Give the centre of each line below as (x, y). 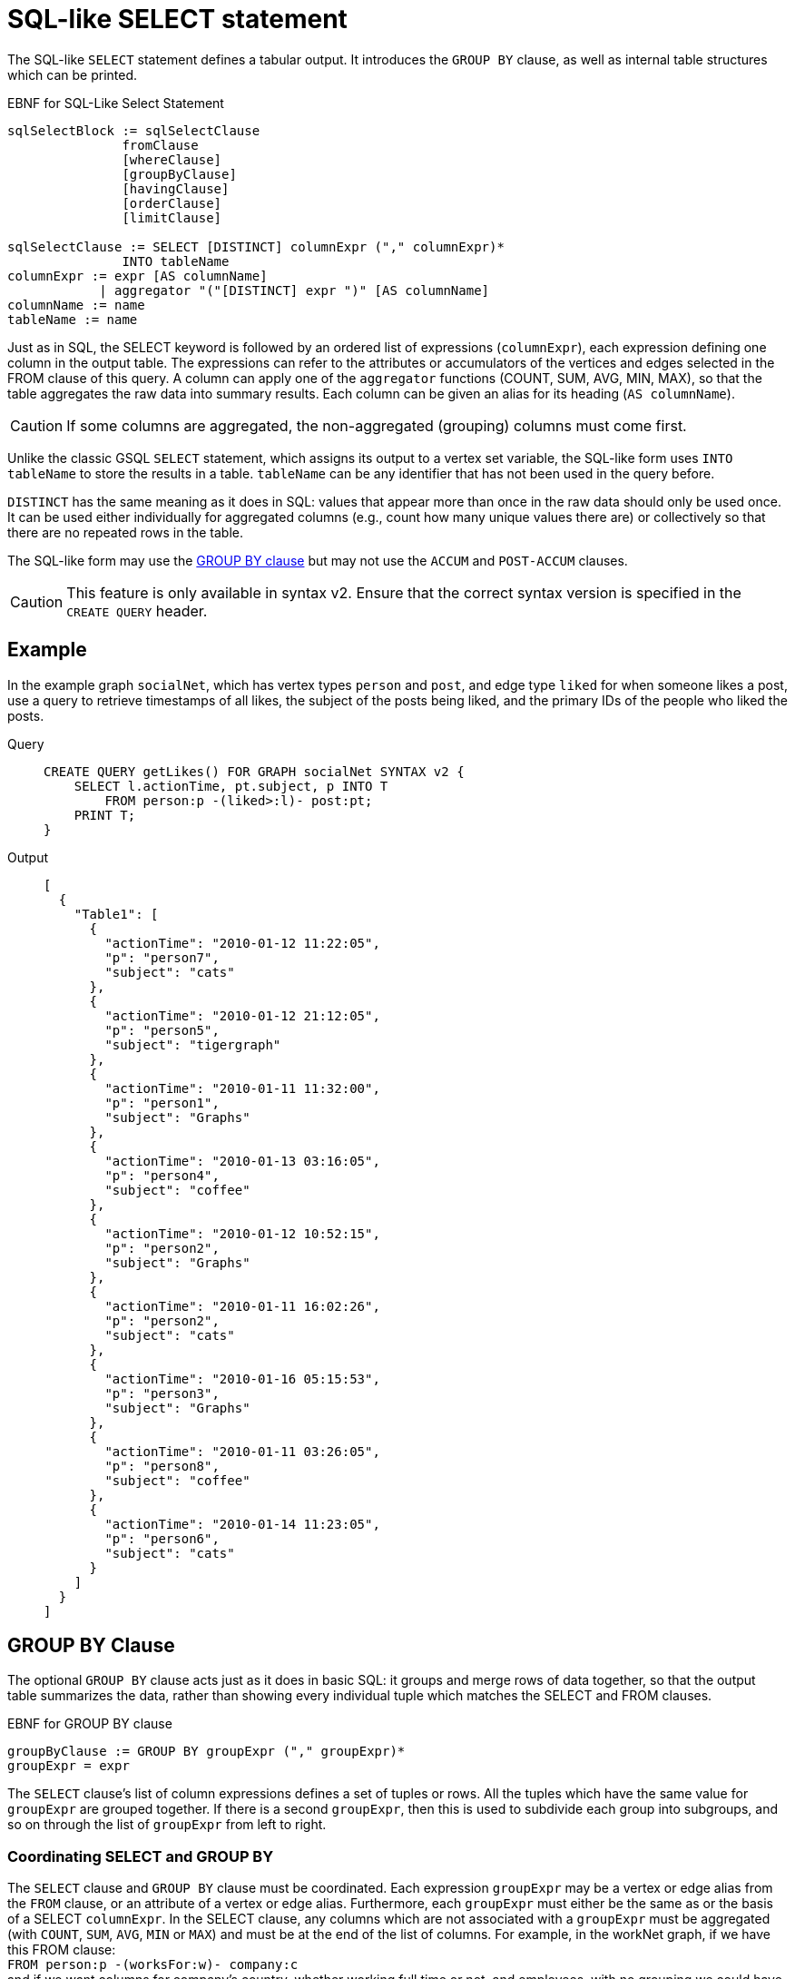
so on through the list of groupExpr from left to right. (167, 1825)
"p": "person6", (162, 1538)
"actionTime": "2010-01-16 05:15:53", (242, 1378)
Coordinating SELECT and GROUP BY (141, 1856)
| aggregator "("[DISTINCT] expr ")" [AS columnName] (294, 290)
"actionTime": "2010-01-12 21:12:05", (242, 1015)
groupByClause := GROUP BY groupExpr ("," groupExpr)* (206, 1752)
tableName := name (73, 319)
